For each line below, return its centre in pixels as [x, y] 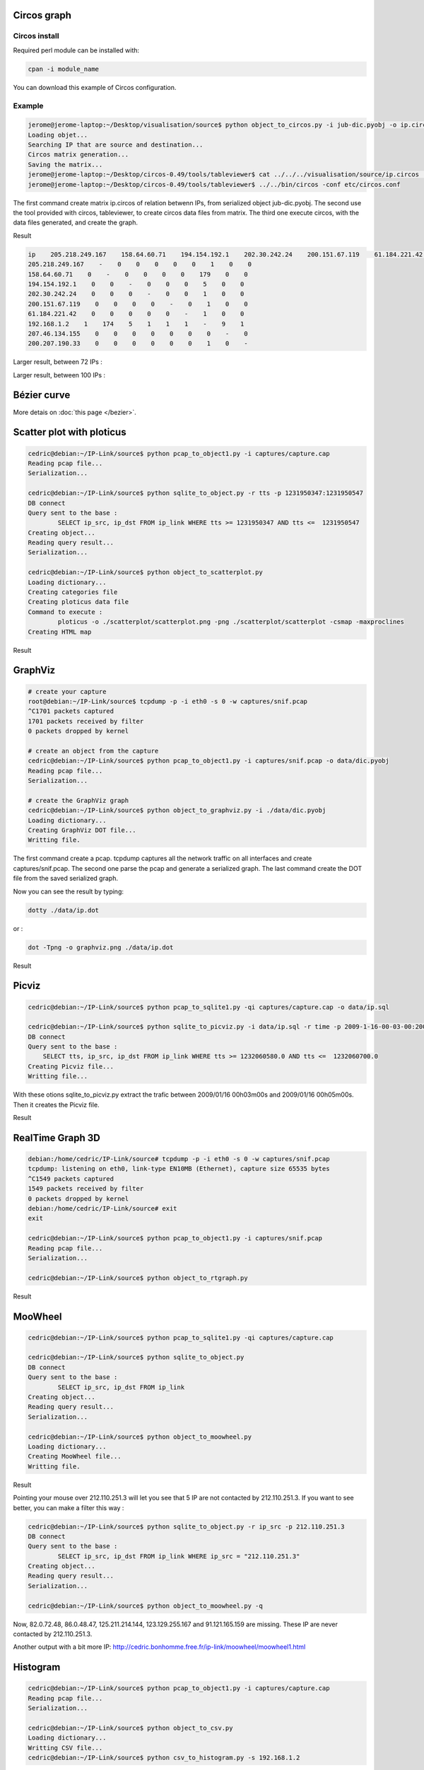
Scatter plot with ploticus [70, 432]
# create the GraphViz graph [78, 800]
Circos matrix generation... [78, 155]
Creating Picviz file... [71, 1066]
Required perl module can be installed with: [76, 50]
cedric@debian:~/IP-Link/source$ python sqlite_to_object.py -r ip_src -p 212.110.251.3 [187, 1526]
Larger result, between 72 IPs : [58, 362]
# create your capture [67, 691]
